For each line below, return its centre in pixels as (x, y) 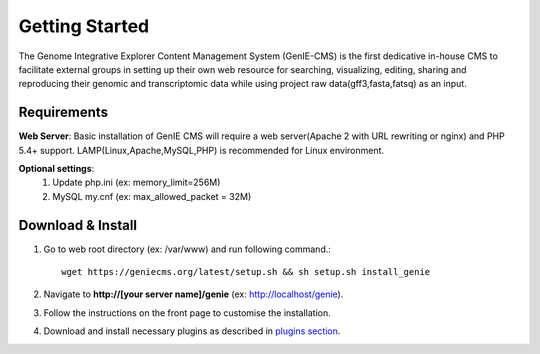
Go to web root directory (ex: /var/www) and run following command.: (187, 249)
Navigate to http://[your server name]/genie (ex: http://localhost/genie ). (193, 294)
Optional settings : (56, 169)
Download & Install (78, 225)
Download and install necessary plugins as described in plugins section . (192, 331)
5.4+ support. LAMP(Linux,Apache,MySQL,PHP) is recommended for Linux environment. (201, 150)
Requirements (63, 112)
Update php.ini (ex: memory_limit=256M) (136, 182)
